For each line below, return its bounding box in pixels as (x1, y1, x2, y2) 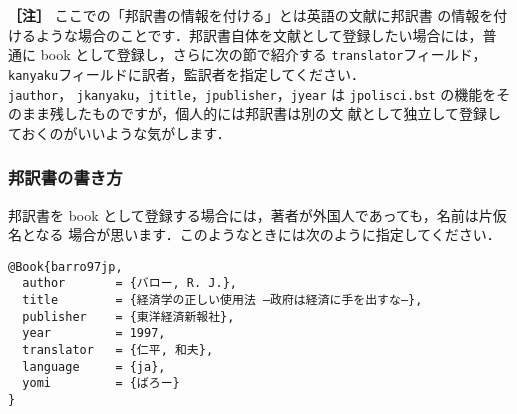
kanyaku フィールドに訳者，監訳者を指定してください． (8, 63, 366, 84)
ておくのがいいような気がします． (8, 122, 231, 143)
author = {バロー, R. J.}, (22, 276, 237, 291)
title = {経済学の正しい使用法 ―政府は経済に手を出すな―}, (22, 293, 423, 308)
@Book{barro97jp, (8, 259, 123, 274)
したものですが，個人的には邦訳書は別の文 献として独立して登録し (63, 103, 501, 124)
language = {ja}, (22, 359, 166, 374)
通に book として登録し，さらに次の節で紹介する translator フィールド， (8, 44, 487, 65)
